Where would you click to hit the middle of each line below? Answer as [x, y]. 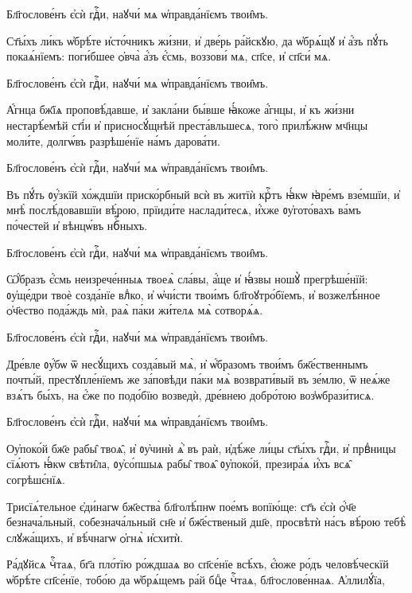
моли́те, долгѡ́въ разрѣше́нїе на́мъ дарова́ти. [113, 140]
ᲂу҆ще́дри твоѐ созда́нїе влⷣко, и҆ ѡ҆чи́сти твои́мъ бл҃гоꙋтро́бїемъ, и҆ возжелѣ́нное [193, 294]
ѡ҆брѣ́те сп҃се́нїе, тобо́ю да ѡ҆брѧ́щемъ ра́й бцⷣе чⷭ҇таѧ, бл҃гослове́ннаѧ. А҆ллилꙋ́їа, [196, 580]
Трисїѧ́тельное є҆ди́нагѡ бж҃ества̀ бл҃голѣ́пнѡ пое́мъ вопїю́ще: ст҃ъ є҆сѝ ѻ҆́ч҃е [181, 506]
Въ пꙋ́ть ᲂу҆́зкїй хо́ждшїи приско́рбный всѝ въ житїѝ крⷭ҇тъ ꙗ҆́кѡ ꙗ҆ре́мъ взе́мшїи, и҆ [203, 194]
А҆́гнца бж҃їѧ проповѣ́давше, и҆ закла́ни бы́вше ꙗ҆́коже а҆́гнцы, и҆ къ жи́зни [181, 109]
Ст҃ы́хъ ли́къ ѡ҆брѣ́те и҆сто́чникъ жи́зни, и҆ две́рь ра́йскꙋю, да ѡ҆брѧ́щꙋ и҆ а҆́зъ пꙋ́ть [197, 40]
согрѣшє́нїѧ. [36, 480]
